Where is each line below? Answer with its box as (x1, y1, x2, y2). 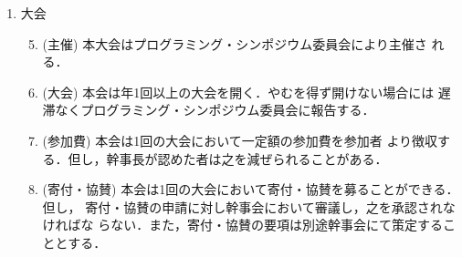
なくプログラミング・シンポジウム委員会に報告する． (55, 100, 375, 119)
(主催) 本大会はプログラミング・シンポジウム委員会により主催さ (42, 34, 427, 53)
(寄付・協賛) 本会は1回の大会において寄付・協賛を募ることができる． (42, 180, 459, 199)
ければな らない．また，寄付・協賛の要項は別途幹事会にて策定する (42, 215, 443, 234)
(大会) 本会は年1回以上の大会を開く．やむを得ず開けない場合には (42, 82, 435, 101)
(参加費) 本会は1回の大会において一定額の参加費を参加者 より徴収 (42, 130, 438, 149)
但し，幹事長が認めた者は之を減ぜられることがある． (68, 149, 388, 168)
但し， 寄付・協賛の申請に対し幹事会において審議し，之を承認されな (42, 197, 456, 216)
